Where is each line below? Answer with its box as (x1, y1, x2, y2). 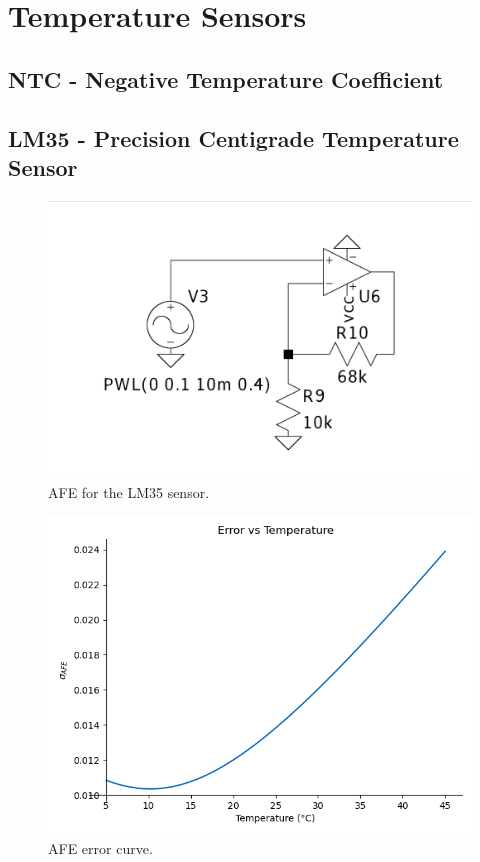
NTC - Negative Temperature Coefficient (8, 63, 444, 94)
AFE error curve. (48, 837, 153, 858)
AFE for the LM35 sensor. (48, 481, 210, 502)
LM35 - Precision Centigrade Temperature (8, 122, 459, 153)
